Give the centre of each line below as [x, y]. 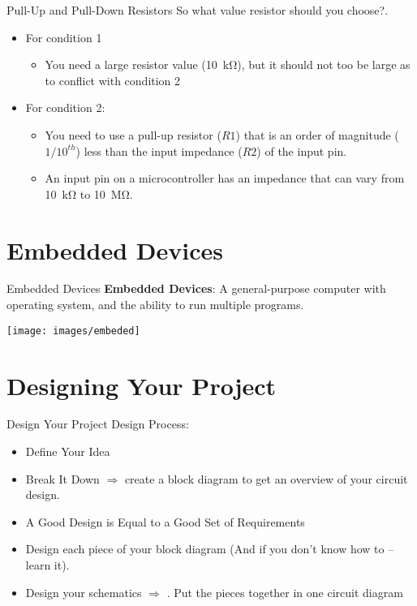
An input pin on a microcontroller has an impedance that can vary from [225, 178]
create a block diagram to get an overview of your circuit [266, 478]
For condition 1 [64, 37]
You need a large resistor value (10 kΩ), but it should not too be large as [228, 64]
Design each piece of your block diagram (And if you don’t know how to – [210, 549]
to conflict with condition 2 [113, 80]
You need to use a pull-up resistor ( [133, 134]
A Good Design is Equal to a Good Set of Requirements [165, 521]
